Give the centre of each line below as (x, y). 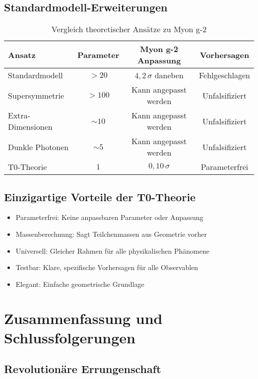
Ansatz (22, 54)
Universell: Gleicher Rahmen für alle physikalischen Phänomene (112, 250)
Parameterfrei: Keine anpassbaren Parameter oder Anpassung (109, 217)
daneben (169, 75)
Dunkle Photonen (38, 147)
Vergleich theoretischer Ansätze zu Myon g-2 (129, 29)
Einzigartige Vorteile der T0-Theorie (100, 196)
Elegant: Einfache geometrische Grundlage (80, 284)
